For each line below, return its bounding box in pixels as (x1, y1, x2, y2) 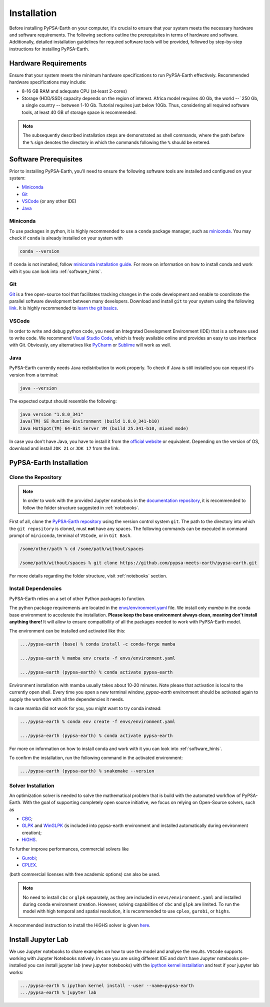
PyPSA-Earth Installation (9, 458, 88, 467)
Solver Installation (9, 782, 54, 789)
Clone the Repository (9, 473, 62, 480)
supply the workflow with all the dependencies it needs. (9, 696, 124, 702)
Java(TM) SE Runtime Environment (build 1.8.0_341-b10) (19, 418, 160, 424)
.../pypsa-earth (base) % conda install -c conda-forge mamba (19, 641, 175, 647)
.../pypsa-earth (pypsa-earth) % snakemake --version (19, 768, 154, 774)
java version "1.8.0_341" (19, 411, 83, 417)
